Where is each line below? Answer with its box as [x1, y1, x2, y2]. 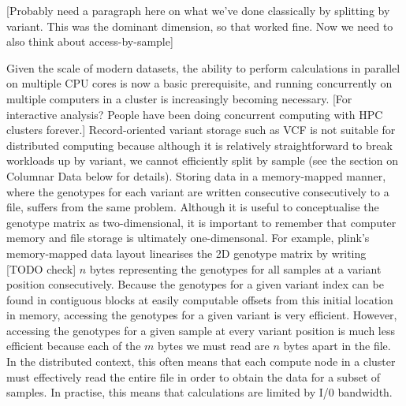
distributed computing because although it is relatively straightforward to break [6, 136, 393, 153]
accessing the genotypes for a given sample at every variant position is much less [6, 322, 395, 338]
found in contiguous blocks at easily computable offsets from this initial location [6, 291, 393, 307]
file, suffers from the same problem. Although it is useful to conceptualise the [6, 199, 379, 215]
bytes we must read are [157, 337, 270, 354]
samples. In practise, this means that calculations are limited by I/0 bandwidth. [6, 384, 393, 400]
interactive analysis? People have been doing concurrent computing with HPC [6, 106, 383, 122]
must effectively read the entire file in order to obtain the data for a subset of [6, 368, 381, 385]
